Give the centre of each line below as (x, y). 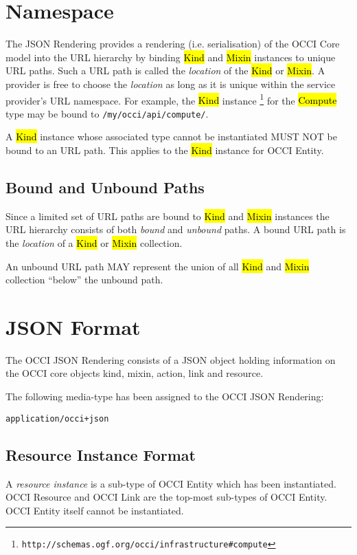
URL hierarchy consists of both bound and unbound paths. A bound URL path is (176, 229)
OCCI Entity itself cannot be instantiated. (95, 510)
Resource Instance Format (101, 454)
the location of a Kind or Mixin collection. (94, 242)
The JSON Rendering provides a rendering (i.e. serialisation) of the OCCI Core (173, 44)
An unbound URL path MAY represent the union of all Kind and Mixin (158, 266)
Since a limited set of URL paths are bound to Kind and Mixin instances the (168, 216)
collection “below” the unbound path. (84, 280)
